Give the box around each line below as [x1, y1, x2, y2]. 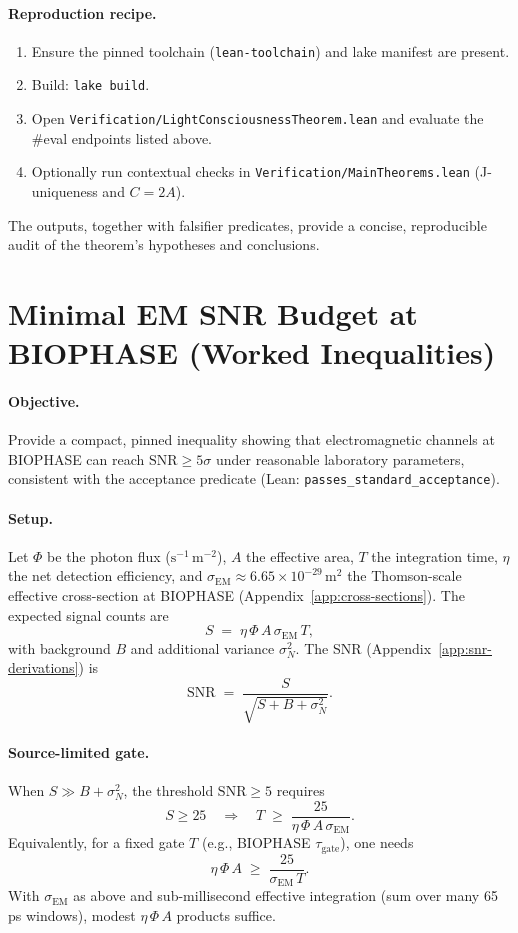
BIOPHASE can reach [8, 448, 145, 469]
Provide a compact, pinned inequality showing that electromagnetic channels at [8, 429, 495, 450]
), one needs [340, 832, 414, 853]
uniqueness [31, 181, 98, 202]
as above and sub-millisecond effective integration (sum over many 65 [73, 885, 498, 906]
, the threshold [123, 780, 214, 801]
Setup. [8, 507, 53, 528]
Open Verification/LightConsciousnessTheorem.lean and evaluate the [31, 108, 484, 129]
